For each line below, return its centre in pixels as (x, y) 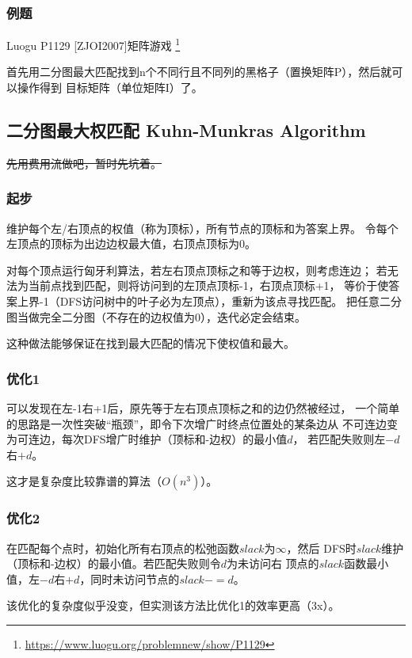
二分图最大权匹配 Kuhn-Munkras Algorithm (186, 130)
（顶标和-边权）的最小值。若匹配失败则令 (114, 563)
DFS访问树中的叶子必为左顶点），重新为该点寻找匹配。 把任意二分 (231, 301)
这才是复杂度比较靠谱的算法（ (84, 481)
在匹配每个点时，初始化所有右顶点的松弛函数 (123, 548)
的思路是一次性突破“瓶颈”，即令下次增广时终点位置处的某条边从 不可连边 (196, 423)
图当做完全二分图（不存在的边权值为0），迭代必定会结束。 (156, 316)
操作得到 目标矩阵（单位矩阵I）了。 (110, 87)
